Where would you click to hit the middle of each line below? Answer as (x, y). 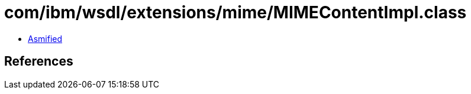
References (39, 61)
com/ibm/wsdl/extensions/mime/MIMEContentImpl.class (236, 12)
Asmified (45, 38)
